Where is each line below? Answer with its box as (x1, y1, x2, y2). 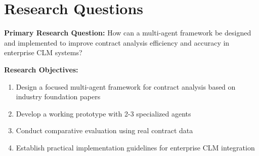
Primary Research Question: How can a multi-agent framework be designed (4, 27, 251, 38)
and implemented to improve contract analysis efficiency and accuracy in (4, 37, 230, 48)
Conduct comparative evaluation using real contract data (16, 125, 193, 136)
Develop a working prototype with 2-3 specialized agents (16, 108, 191, 119)
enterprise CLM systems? (4, 47, 82, 58)
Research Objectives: (4, 64, 78, 74)
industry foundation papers (16, 91, 101, 102)
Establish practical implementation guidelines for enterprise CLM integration (16, 142, 255, 152)
